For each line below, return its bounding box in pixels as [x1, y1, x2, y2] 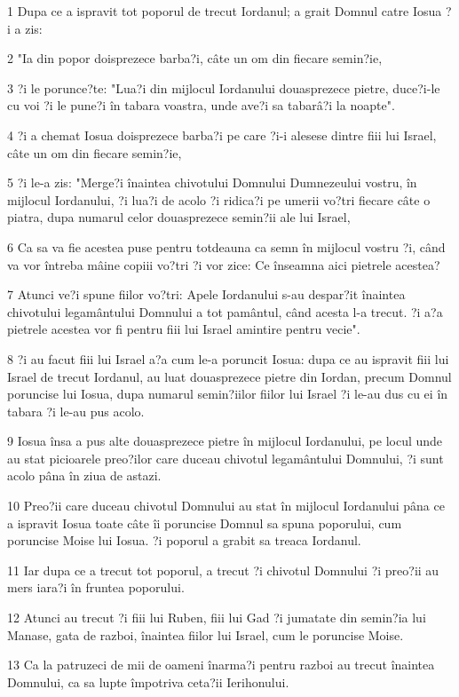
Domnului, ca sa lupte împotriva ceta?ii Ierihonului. [7, 672, 289, 691]
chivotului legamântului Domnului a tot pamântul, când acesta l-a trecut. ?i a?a [7, 302, 443, 321]
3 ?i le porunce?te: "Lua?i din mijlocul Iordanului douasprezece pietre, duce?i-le [7, 78, 440, 97]
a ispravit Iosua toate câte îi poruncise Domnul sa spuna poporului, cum [7, 513, 402, 532]
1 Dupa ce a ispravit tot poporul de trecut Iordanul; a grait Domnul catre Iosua [7, 2, 442, 20]
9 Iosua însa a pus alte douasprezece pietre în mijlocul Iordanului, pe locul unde [7, 432, 443, 450]
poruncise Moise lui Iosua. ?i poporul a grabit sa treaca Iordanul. [7, 531, 361, 550]
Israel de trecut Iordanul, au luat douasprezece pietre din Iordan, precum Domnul [7, 367, 452, 385]
